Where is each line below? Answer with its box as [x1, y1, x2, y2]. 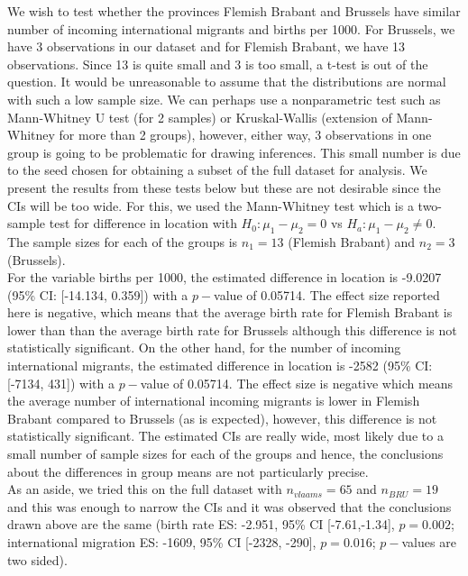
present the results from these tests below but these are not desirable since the [7, 178, 441, 197]
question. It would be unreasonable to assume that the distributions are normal [7, 72, 446, 91]
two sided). [7, 550, 68, 569]
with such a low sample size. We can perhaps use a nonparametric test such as [7, 89, 441, 108]
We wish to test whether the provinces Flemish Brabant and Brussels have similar [7, 2, 461, 20]
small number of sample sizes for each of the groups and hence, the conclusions [7, 444, 444, 463]
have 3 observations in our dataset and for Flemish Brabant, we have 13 [7, 37, 406, 56]
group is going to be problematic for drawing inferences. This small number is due [7, 142, 461, 161]
